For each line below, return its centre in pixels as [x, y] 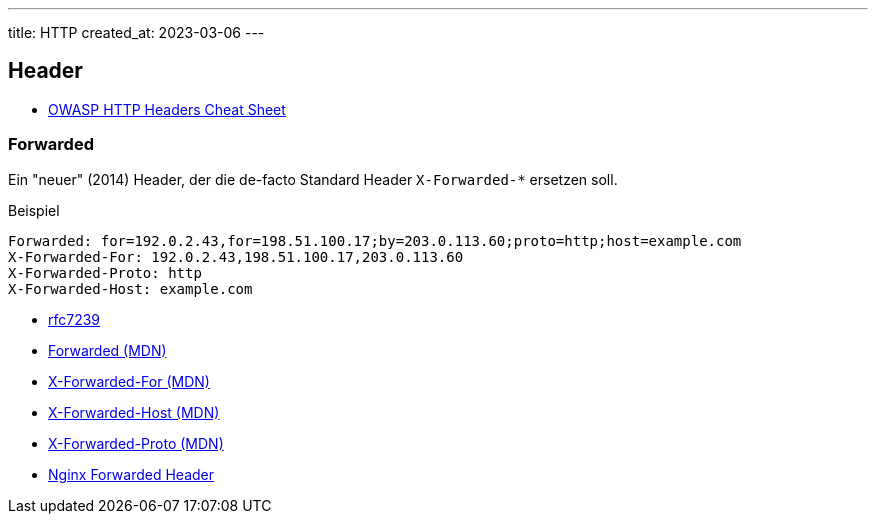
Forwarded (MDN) [107, 350]
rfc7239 [74, 319]
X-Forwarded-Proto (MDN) [136, 443]
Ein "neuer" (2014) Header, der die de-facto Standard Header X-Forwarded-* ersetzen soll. [313, 179]
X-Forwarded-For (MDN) [129, 381]
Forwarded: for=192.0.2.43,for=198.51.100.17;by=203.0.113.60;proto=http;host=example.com [375, 240]
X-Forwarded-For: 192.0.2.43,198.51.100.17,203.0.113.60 [236, 256]
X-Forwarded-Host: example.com [130, 288]
